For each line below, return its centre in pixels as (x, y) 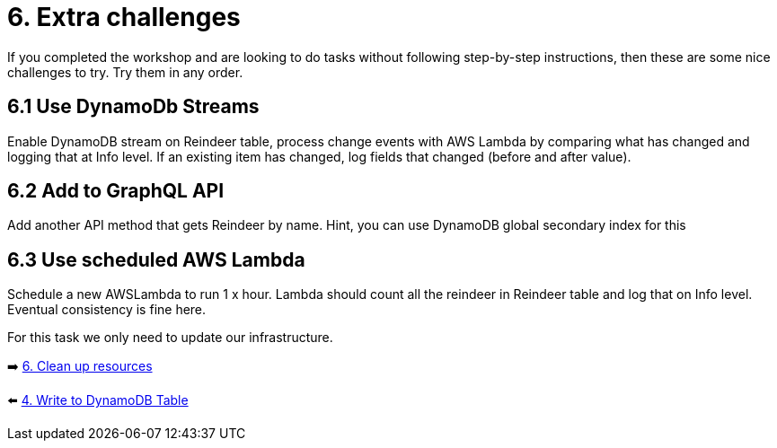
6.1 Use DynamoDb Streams (133, 107)
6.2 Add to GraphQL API (116, 191)
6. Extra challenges (124, 17)
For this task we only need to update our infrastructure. (170, 338)
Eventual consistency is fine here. (107, 310)
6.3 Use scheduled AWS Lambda (156, 259)
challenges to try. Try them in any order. (125, 72)
